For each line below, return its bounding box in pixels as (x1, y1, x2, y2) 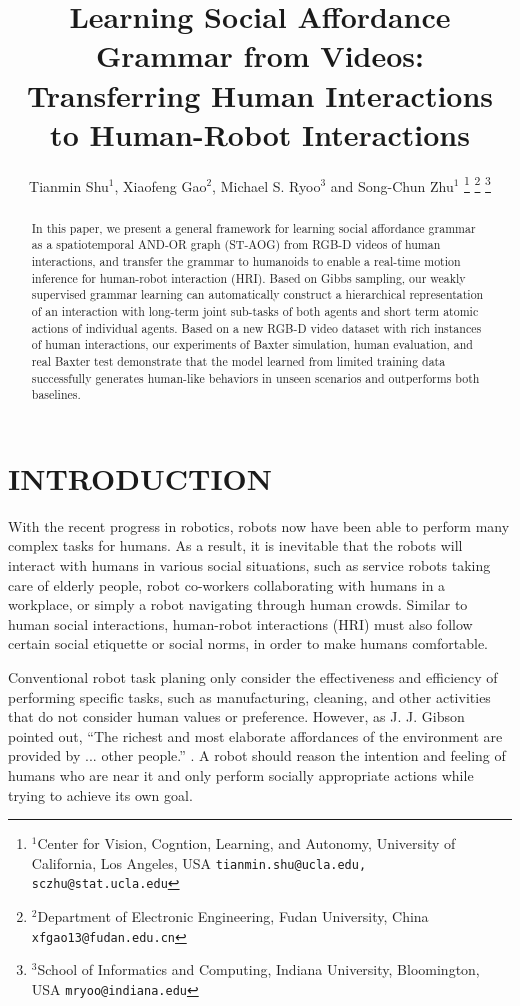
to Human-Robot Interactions (50, 113, 470, 154)
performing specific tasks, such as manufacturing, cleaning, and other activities (8, 686, 491, 707)
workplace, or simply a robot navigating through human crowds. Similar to (8, 594, 468, 615)
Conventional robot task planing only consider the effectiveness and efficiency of (8, 667, 498, 688)
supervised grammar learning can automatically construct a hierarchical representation (31, 286, 484, 303)
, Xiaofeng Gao (114, 175, 207, 196)
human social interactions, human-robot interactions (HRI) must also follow (8, 613, 473, 634)
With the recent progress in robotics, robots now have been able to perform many (8, 515, 510, 536)
